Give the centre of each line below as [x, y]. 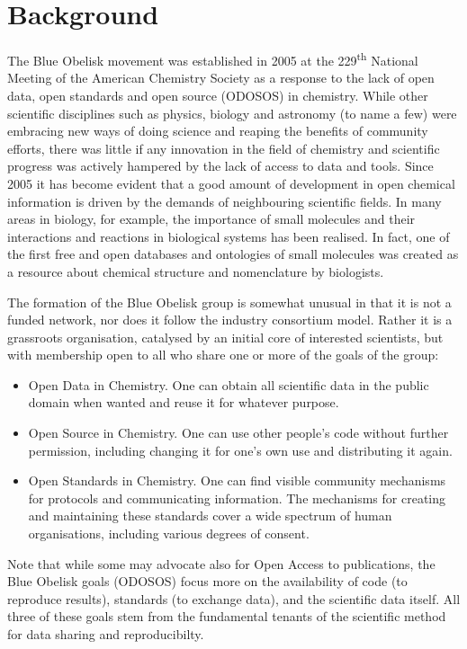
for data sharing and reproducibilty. [106, 634]
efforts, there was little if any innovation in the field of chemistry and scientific [224, 148]
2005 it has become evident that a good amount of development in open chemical [231, 183]
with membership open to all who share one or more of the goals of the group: [223, 355]
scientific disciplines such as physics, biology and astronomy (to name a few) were [232, 113]
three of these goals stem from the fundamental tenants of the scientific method [227, 616]
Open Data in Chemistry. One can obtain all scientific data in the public [229, 384]
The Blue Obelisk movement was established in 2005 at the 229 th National [213, 59]
